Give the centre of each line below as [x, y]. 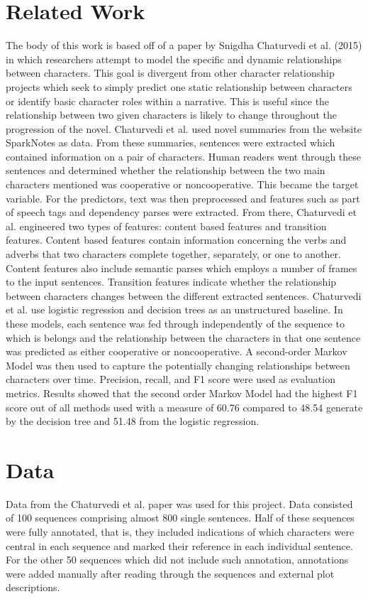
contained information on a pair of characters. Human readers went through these [184, 156]
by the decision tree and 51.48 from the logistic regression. [133, 421]
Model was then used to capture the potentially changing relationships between [178, 365]
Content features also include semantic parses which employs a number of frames [182, 268]
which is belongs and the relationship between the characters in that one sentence [183, 337]
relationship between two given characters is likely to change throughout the [172, 115]
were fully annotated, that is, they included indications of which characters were [180, 532]
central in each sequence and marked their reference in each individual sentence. [179, 545]
